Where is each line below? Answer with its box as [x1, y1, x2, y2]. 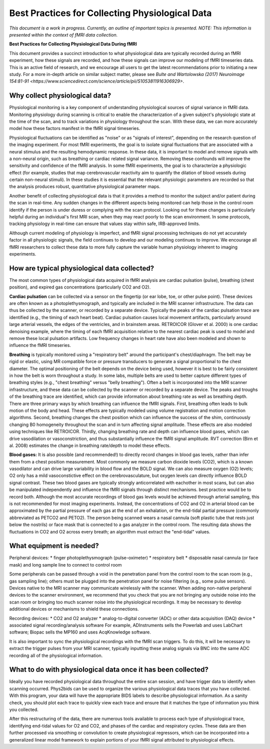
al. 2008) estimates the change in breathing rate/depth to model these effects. [9, 442, 171, 448]
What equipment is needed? [9, 541, 99, 550]
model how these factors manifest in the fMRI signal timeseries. [9, 125, 140, 131]
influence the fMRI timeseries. [9, 342, 71, 348]
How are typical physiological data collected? [9, 264, 154, 272]
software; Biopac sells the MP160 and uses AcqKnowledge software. [9, 629, 151, 635]
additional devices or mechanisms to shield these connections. [9, 606, 139, 612]
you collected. [9, 706, 38, 712]
